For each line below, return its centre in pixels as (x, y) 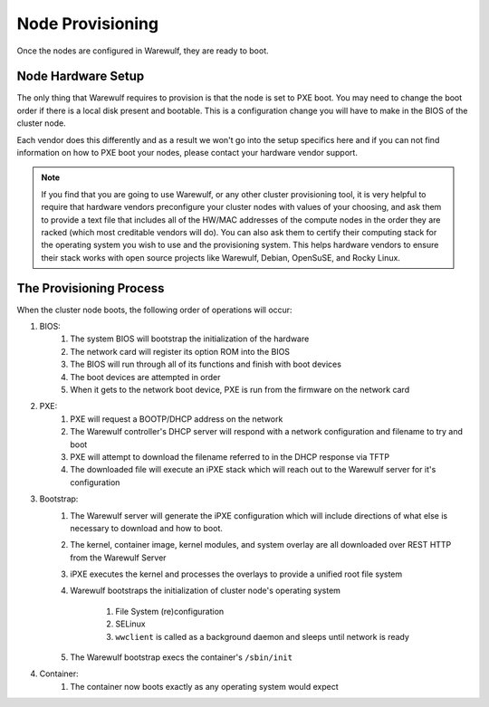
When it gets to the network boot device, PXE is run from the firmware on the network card (240, 390)
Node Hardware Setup (81, 76)
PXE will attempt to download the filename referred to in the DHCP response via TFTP (230, 456)
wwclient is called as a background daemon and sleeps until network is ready (262, 636)
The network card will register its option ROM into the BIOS (180, 351)
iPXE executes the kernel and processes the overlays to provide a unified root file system (236, 574)
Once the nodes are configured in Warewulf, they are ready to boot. (143, 51)
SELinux (130, 624)
